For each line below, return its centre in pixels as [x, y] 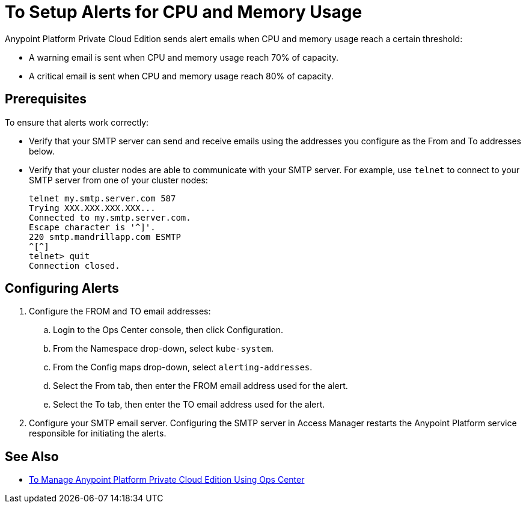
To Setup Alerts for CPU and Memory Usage [184, 12]
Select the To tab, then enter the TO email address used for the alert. [189, 405]
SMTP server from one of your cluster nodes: [118, 180]
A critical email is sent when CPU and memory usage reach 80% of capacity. [181, 76]
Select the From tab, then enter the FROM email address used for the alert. [200, 386]
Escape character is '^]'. [92, 227]
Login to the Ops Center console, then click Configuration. [168, 330]
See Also [32, 456]
